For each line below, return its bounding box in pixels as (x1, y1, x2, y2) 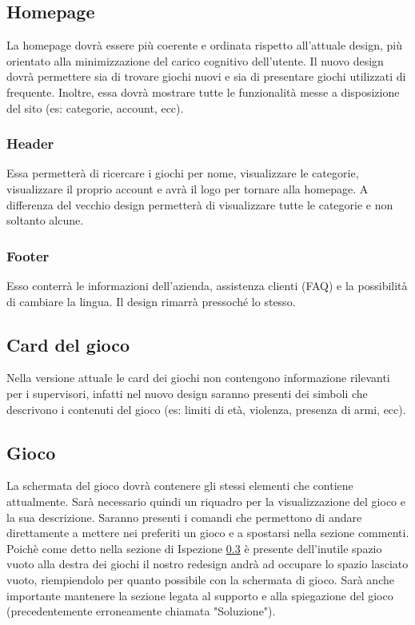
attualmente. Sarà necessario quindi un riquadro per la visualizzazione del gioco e (6, 492, 405, 509)
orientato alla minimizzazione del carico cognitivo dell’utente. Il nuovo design (6, 52, 384, 69)
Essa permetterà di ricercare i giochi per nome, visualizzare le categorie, (6, 165, 359, 181)
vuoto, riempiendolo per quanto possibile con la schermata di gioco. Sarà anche (6, 571, 394, 587)
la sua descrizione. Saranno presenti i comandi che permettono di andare (6, 508, 362, 525)
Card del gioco (6, 332, 130, 356)
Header (6, 133, 54, 153)
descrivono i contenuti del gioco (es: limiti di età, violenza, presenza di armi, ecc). (6, 400, 406, 417)
